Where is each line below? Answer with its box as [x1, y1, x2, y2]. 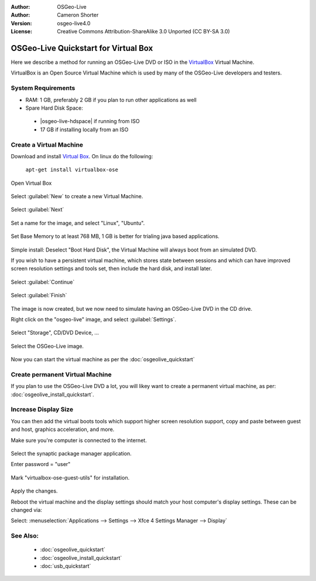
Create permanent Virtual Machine [11, 370, 112, 378]
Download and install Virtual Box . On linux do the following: [11, 152, 153, 159]
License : [11, 28, 32, 35]
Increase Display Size [11, 405, 73, 413]
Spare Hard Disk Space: [25, 104, 83, 111]
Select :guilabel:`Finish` [11, 292, 67, 299]
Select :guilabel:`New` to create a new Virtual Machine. [11, 193, 143, 200]
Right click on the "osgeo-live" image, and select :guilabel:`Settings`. [11, 316, 177, 322]
